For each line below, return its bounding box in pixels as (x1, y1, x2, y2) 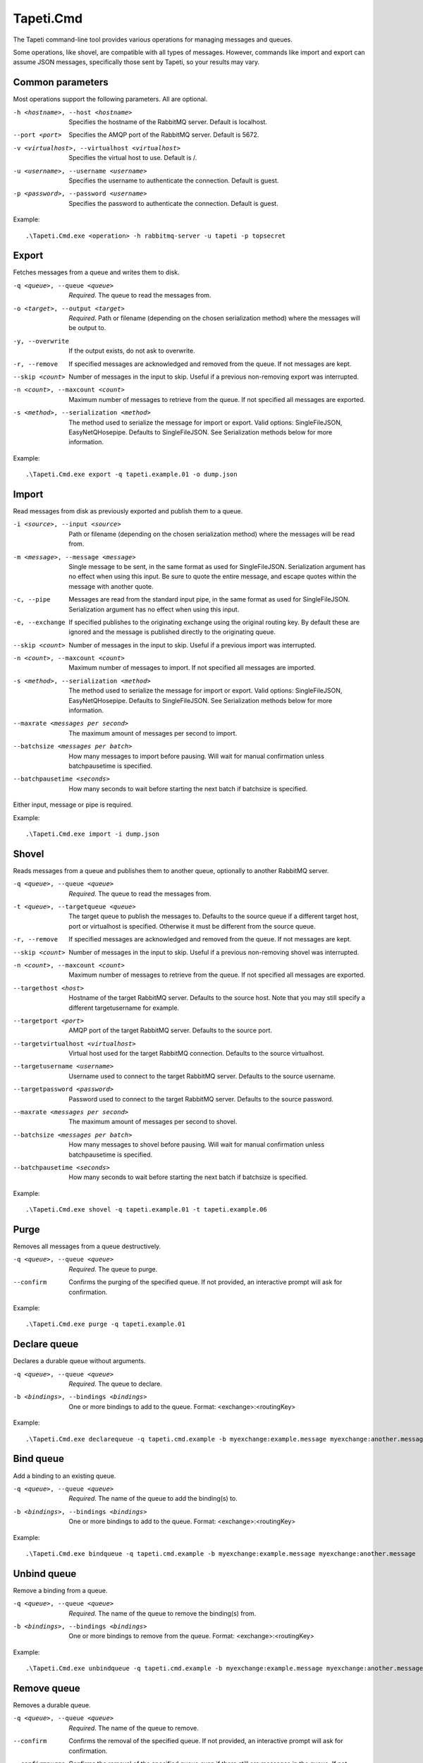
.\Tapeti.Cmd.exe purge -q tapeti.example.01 (25, 1320, 186, 1329)
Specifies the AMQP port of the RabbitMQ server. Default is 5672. (68, 130, 259, 139)
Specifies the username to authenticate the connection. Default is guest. (68, 176, 279, 185)
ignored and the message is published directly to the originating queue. (68, 628, 276, 636)
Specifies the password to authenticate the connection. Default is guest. (68, 199, 278, 207)
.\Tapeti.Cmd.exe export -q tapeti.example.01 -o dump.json (25, 470, 238, 479)
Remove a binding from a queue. (13, 1586, 108, 1594)
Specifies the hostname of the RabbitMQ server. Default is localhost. (68, 118, 268, 126)
